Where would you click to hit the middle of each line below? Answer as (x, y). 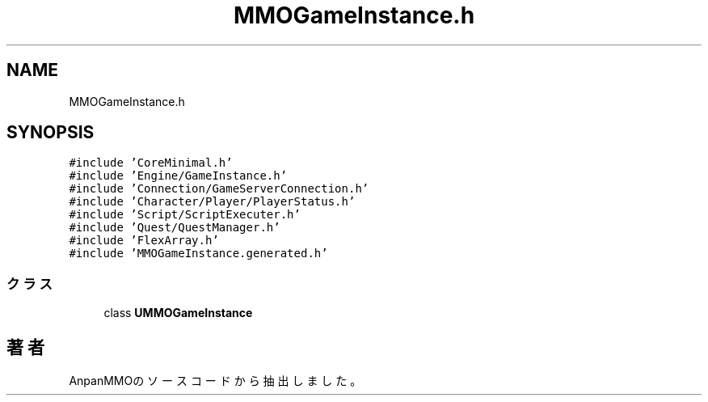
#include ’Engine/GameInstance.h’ (178, 176)
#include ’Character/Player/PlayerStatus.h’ (212, 202)
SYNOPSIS (51, 133)
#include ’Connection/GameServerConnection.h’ (219, 189)
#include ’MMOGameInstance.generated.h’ (198, 254)
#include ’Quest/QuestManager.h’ (175, 228)
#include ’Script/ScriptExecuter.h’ (185, 215)
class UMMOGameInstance (178, 313)
